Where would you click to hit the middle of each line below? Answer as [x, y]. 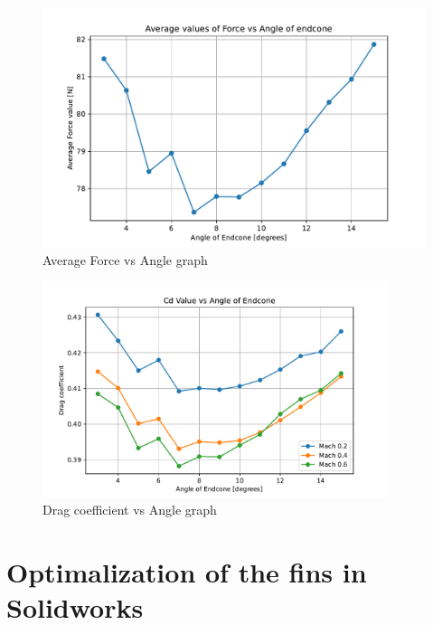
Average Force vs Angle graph [125, 259]
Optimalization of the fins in [187, 572]
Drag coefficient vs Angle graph [130, 510]
